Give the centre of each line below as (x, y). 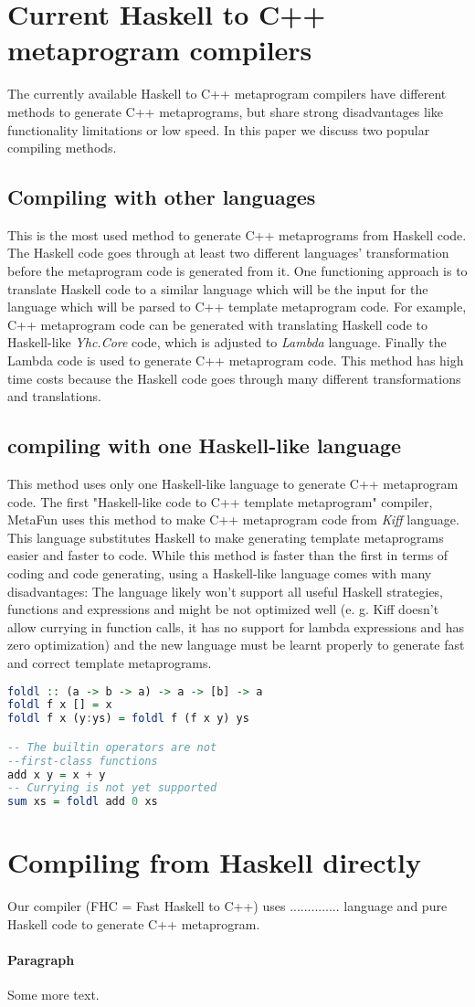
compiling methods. (62, 148)
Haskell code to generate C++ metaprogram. (134, 923)
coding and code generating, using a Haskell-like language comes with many (220, 573)
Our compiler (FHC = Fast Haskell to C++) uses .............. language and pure (227, 906)
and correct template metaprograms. (110, 662)
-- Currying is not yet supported (112, 788)
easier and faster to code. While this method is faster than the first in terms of (228, 555)
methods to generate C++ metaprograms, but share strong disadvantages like (226, 111)
